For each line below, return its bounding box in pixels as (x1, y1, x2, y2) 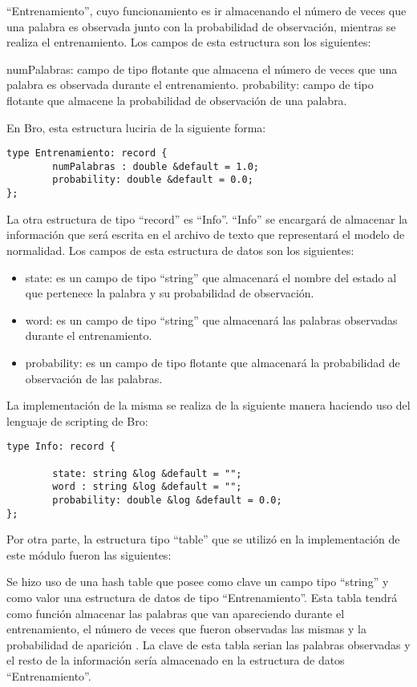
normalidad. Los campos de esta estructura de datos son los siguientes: (6, 241, 354, 258)
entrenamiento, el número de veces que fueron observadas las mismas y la (6, 620, 366, 637)
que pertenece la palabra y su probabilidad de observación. (25, 285, 314, 301)
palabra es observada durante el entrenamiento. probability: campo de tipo (6, 76, 374, 93)
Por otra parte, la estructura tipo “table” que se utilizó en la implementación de (6, 531, 400, 548)
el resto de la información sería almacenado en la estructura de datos (6, 652, 345, 669)
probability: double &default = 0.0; (52, 174, 253, 186)
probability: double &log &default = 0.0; (52, 494, 282, 506)
